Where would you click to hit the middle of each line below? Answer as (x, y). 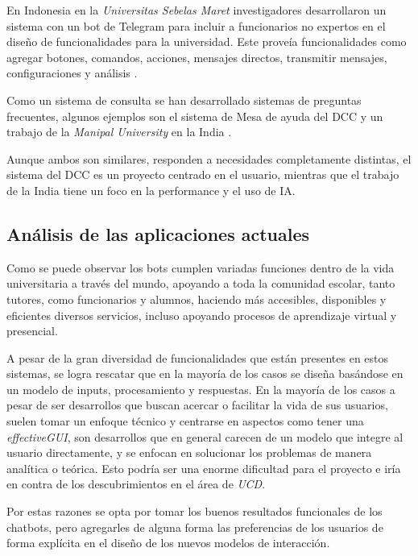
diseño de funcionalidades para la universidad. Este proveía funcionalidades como (207, 41)
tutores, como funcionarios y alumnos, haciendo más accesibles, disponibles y (197, 299)
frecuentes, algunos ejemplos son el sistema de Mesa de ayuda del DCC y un (195, 116)
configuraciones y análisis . (72, 73)
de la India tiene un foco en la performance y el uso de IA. (151, 190)
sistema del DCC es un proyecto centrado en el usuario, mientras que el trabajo (203, 174)
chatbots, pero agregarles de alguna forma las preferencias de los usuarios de (195, 527)
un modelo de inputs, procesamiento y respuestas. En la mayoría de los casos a (201, 389)
